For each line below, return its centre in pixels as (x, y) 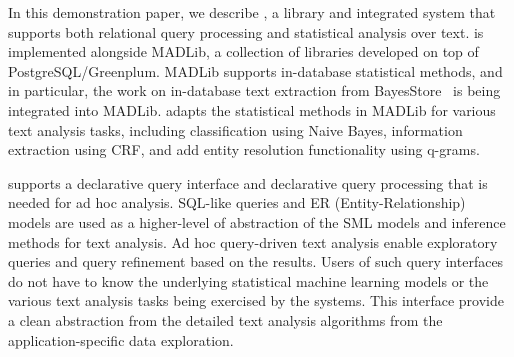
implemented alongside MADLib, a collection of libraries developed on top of (243, 51)
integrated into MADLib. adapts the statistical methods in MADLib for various (252, 109)
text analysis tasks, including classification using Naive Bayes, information (235, 129)
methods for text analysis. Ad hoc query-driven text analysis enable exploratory (253, 241)
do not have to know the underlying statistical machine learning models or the (248, 280)
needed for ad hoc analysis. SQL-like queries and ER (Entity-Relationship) (237, 202)
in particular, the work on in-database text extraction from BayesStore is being (254, 90)
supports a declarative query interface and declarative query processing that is (248, 182)
